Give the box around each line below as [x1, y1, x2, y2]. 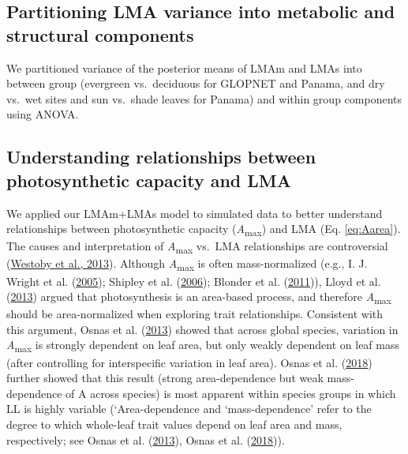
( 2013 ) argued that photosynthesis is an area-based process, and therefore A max [6, 288, 391, 306]
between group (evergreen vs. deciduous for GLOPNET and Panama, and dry [6, 75, 385, 92]
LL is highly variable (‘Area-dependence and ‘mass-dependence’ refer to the [6, 400, 372, 417]
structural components [6, 22, 194, 47]
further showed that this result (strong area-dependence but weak [6, 370, 324, 386]
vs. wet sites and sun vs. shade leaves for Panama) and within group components [6, 90, 402, 107]
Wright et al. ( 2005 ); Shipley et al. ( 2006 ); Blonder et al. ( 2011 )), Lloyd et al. [6, 272, 381, 289]
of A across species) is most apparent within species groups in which [66, 385, 396, 401]
